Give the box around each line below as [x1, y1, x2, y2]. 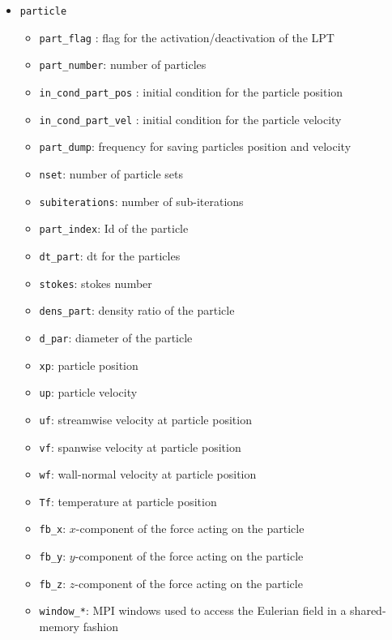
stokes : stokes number [39, 274, 152, 291]
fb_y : [39, 548, 66, 565]
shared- [350, 602, 386, 619]
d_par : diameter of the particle [39, 329, 193, 346]
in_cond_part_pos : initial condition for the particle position [39, 83, 343, 100]
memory [39, 618, 80, 635]
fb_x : [39, 520, 66, 537]
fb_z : [39, 574, 66, 591]
